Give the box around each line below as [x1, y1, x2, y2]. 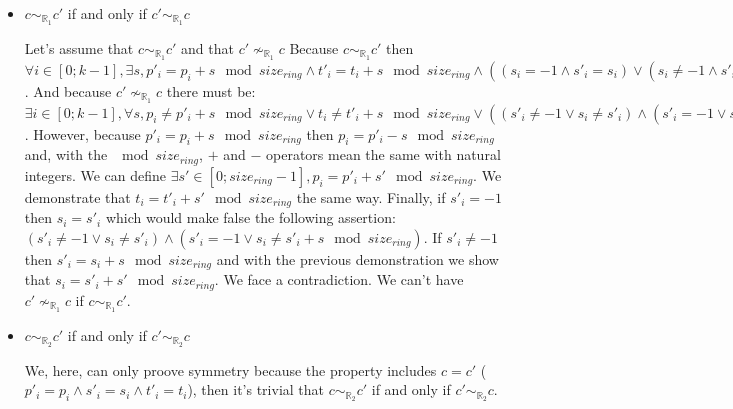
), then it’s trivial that [187, 379, 325, 400]
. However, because [24, 123, 141, 144]
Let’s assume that [24, 37, 134, 58]
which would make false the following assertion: [105, 207, 396, 228]
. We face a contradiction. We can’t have [214, 269, 464, 290]
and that [181, 37, 234, 58]
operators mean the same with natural [266, 144, 501, 165]
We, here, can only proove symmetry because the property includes [24, 359, 437, 380]
